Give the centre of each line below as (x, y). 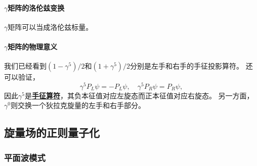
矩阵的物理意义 (33, 46)
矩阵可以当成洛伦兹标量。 (50, 26)
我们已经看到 (25, 66)
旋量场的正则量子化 (52, 132)
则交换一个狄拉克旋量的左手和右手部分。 (78, 105)
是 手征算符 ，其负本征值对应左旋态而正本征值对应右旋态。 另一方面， (139, 95)
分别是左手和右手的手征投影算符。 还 (191, 66)
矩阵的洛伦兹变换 (36, 7)
